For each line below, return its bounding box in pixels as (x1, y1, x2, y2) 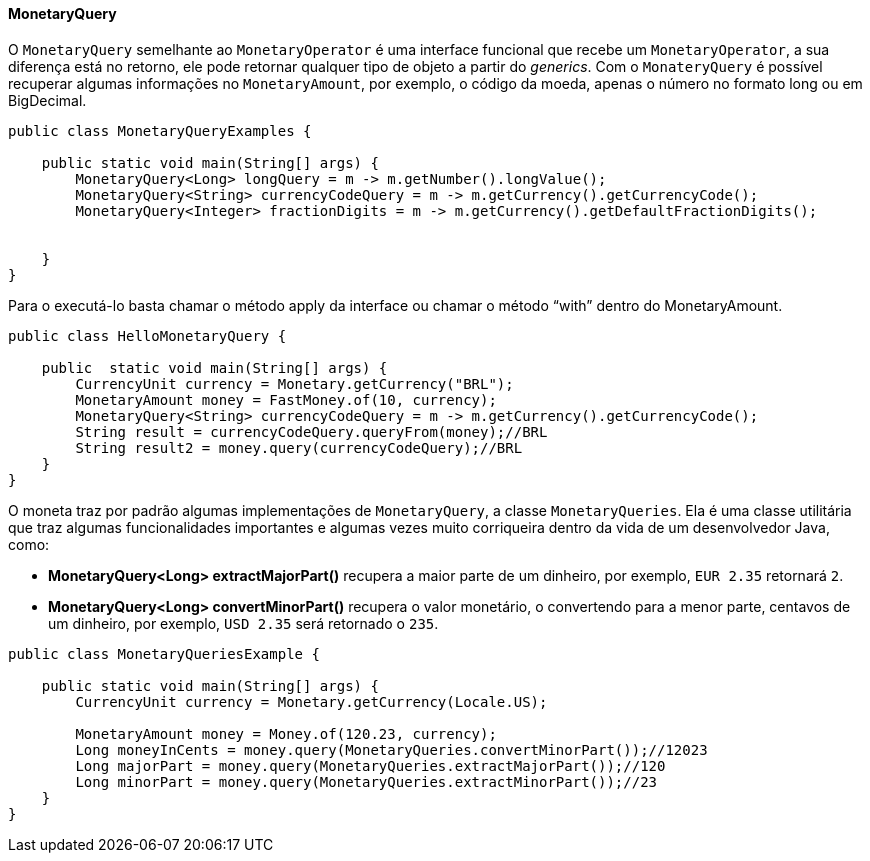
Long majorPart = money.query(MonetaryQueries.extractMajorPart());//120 (75, 757, 666, 774)
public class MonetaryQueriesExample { (8, 645, 320, 662)
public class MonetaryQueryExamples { (8, 122, 312, 139)
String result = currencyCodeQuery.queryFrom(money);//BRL (75, 423, 548, 440)
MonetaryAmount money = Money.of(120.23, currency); (75, 725, 497, 742)
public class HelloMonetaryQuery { (8, 327, 287, 344)
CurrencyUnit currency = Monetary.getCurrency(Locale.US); (75, 693, 548, 710)
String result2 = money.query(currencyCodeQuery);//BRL (75, 439, 523, 456)
